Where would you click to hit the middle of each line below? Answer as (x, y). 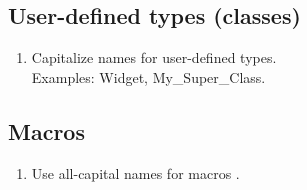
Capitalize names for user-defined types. (154, 57)
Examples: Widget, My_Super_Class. (148, 76)
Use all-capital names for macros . (135, 172)
